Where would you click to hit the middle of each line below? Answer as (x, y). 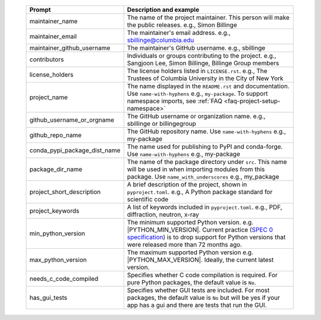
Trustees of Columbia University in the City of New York (205, 78)
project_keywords (54, 211)
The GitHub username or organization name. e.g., (196, 116)
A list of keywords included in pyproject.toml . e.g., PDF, (204, 207)
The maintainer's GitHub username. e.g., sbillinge (196, 48)
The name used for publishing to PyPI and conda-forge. (205, 147)
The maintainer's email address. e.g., (179, 33)
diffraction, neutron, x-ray (163, 215)
